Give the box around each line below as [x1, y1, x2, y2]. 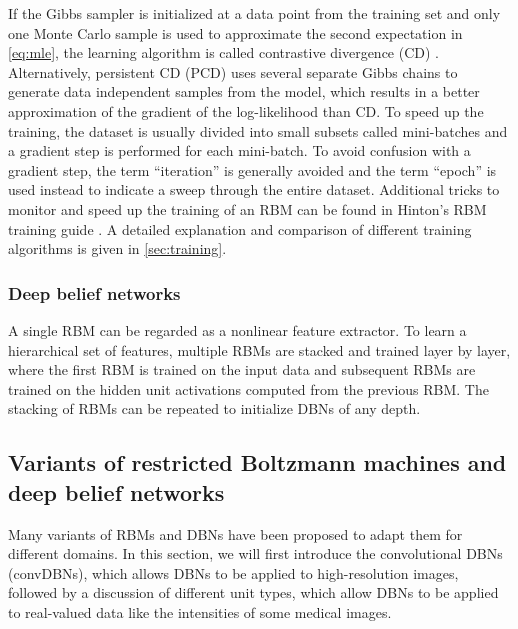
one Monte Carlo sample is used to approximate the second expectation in [8, 22, 463, 43]
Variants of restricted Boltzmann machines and [8, 447, 507, 478]
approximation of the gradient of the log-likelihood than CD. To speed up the [8, 100, 484, 121]
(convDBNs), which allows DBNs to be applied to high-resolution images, [8, 562, 459, 583]
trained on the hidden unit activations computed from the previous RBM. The [8, 378, 489, 399]
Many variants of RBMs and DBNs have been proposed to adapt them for [8, 523, 463, 544]
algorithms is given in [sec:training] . [8, 238, 227, 259]
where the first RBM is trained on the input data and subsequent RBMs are [8, 359, 476, 380]
